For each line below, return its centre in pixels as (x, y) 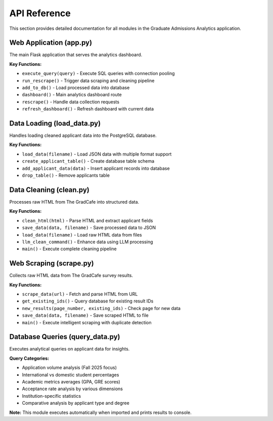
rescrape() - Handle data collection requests (71, 102)
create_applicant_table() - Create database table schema (88, 161)
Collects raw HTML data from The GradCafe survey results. (71, 276)
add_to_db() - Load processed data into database (76, 88)
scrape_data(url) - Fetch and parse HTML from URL (80, 294)
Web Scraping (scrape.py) (52, 263)
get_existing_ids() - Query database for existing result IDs (88, 301)
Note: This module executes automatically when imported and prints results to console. (100, 412)
